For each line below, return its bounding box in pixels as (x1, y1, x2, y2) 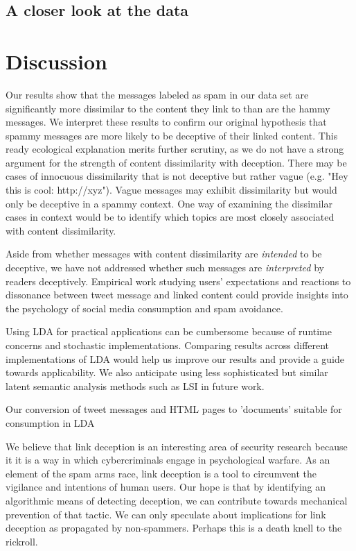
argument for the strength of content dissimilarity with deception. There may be (6, 155, 347, 169)
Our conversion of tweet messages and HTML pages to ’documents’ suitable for (6, 402, 342, 416)
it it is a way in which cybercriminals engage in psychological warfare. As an (6, 452, 330, 467)
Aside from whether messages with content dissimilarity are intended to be (6, 246, 322, 261)
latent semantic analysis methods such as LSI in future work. (6, 378, 265, 393)
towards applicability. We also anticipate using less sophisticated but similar (6, 365, 328, 380)
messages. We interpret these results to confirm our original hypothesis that (6, 115, 327, 129)
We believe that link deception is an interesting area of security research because (6, 439, 348, 453)
